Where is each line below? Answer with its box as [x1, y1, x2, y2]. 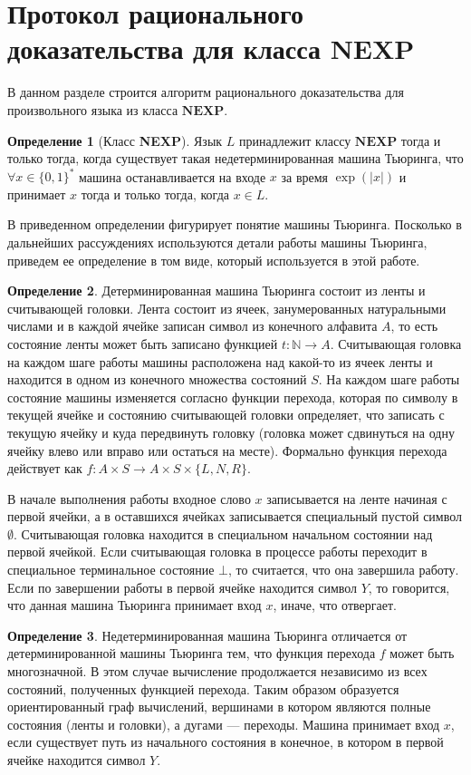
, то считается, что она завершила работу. [228, 560, 459, 579]
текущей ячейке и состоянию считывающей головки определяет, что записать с [7, 405, 445, 424]
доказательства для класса [7, 30, 321, 67]
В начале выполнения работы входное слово [7, 489, 251, 508]
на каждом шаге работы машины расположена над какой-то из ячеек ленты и [7, 352, 433, 371]
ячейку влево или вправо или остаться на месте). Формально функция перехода [7, 441, 447, 460]
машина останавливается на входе [79, 167, 266, 186]
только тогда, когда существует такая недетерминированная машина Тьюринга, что [7, 149, 464, 168]
